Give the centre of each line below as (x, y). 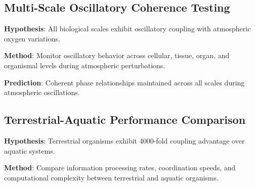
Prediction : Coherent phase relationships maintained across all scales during (124, 82)
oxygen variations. (32, 38)
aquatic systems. (30, 150)
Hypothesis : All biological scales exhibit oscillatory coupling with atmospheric (127, 29)
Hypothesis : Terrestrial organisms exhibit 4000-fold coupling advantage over (124, 140)
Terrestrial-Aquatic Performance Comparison (125, 120)
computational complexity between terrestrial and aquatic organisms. (111, 177)
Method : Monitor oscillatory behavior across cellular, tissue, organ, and (117, 55)
